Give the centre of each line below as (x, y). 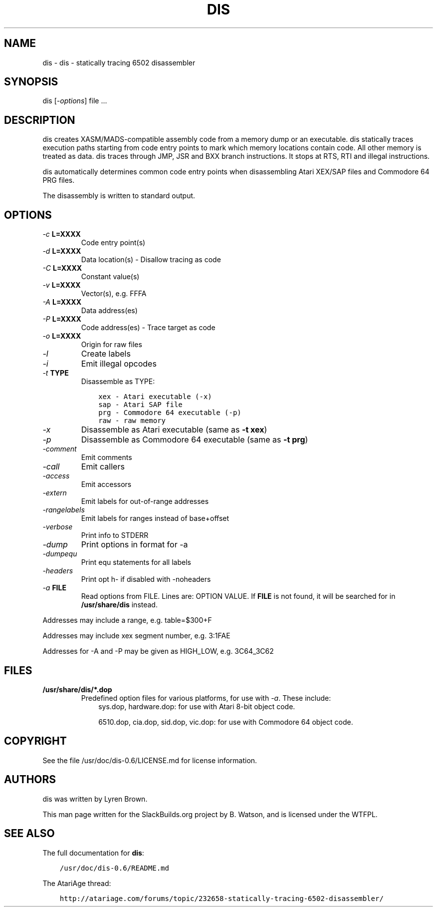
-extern (55, 493)
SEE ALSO (29, 834)
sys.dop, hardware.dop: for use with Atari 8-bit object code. (197, 706)
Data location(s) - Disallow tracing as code (151, 260)
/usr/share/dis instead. (119, 605)
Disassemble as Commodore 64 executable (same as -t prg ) (195, 440)
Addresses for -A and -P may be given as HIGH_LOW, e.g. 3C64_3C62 (158, 651)
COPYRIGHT (35, 741)
